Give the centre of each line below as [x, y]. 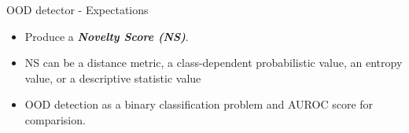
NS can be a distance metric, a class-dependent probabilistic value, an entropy [214, 63]
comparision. [55, 119]
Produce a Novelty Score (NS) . [107, 36]
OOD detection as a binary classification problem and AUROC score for [199, 104]
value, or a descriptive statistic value [113, 78]
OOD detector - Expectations [77, 9]
